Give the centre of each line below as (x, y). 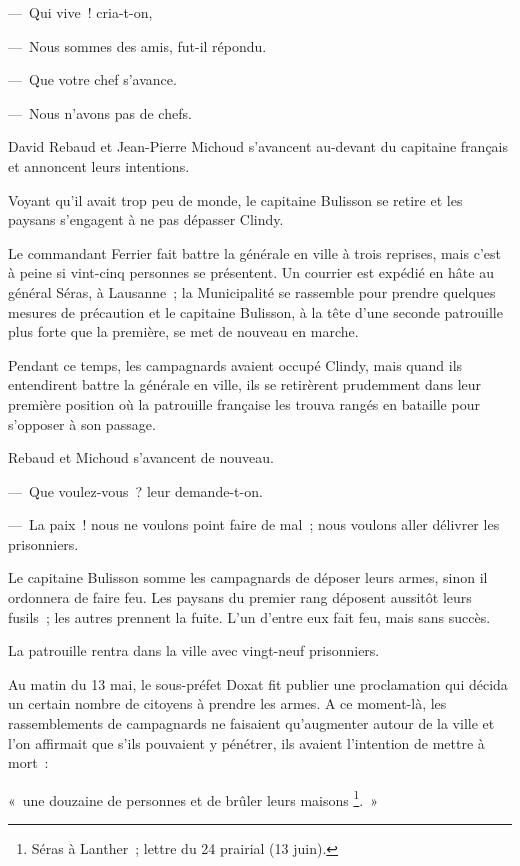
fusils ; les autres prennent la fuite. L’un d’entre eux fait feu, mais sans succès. (249, 616)
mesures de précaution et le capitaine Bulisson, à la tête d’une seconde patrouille (255, 311)
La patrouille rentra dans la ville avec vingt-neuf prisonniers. (194, 650)
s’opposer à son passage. (82, 423)
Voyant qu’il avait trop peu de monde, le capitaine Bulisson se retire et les (235, 199)
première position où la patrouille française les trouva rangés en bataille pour (244, 403)
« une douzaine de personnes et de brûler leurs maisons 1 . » (193, 798)
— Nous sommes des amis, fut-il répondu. (137, 45)
